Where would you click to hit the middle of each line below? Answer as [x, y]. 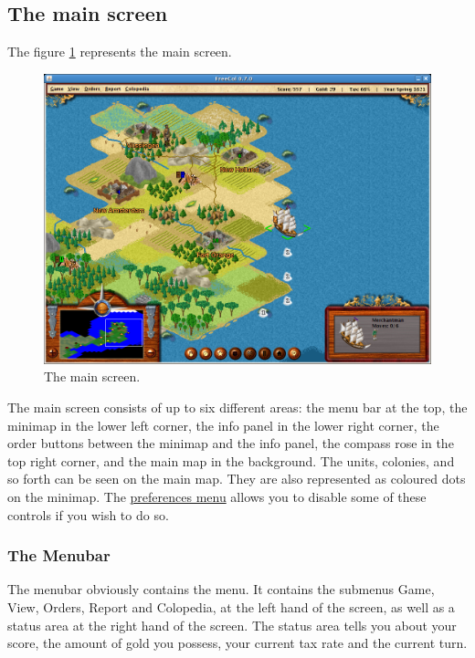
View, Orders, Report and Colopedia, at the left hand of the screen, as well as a [231, 606]
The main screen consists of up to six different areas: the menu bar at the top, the [237, 407]
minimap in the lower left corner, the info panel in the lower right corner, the [223, 425]
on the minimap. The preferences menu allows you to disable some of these [217, 496]
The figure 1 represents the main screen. [120, 52]
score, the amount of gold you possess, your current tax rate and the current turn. [237, 643]
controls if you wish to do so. [88, 514]
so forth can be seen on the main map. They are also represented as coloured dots [237, 479]
